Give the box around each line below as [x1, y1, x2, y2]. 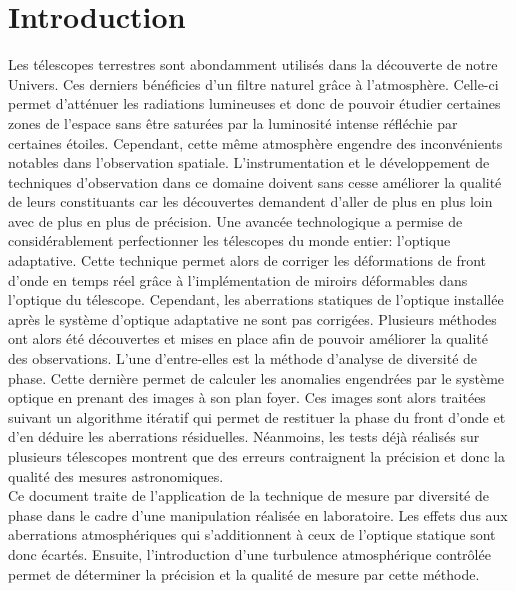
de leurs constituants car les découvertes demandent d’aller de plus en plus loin [8, 191, 493, 212]
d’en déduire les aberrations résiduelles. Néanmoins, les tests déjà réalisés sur [8, 426, 480, 447]
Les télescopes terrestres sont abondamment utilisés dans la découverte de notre [8, 54, 498, 75]
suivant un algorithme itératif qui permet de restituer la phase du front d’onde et [8, 406, 506, 427]
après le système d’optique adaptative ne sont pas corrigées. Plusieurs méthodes [8, 308, 497, 329]
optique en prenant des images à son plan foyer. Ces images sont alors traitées [8, 387, 486, 408]
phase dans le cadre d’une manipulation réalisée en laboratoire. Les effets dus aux [8, 504, 508, 525]
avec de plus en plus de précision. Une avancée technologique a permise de [8, 210, 463, 231]
